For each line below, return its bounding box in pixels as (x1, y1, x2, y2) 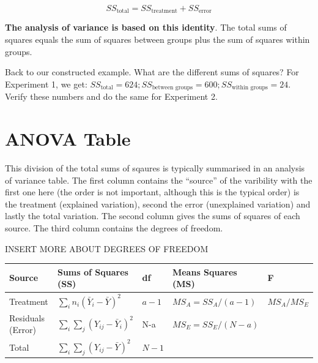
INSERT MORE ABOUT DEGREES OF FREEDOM (5, 242, 209, 255)
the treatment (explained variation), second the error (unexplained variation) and (5, 197, 311, 210)
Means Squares (172, 265, 237, 278)
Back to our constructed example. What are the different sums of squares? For (5, 65, 299, 78)
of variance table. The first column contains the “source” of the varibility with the (5, 173, 312, 186)
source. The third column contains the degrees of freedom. (5, 221, 223, 234)
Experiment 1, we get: (5, 77, 87, 90)
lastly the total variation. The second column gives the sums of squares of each (5, 209, 300, 222)
